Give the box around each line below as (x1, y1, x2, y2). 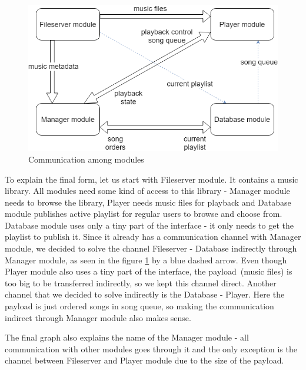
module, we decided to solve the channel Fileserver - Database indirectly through (5, 242, 297, 255)
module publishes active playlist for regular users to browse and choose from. (5, 207, 282, 220)
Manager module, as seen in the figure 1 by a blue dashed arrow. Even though (5, 253, 287, 266)
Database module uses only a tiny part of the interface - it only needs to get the (5, 219, 294, 231)
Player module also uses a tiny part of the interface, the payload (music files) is (5, 265, 292, 277)
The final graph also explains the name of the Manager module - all (5, 331, 249, 343)
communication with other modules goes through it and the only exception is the (5, 342, 297, 355)
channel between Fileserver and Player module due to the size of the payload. (5, 354, 284, 366)
